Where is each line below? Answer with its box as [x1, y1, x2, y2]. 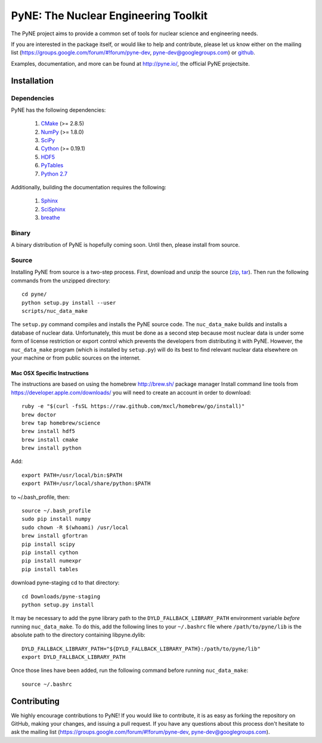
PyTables [41, 162, 64, 169]
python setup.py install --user [21, 299, 116, 306]
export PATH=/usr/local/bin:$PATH [21, 472, 122, 478]
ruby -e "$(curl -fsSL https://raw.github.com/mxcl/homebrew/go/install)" [21, 403, 245, 410]
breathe [41, 214, 60, 221]
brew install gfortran [21, 532, 88, 539]
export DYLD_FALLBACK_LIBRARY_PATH [21, 653, 126, 660]
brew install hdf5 [21, 428, 76, 435]
